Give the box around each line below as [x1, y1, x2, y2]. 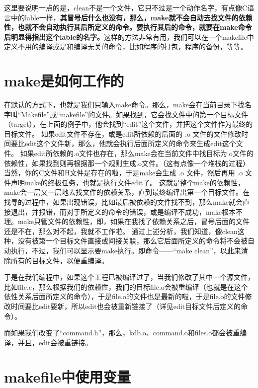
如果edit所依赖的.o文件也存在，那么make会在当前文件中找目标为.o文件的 [20, 148, 254, 158]
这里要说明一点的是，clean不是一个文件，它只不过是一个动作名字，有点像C [4, 2, 248, 12]
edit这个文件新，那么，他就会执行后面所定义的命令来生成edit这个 [24, 138, 236, 149]
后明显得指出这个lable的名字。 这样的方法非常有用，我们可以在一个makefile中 [4, 31, 254, 42]
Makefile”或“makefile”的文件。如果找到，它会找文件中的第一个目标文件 [21, 109, 249, 119]
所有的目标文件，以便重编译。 [10, 255, 108, 265]
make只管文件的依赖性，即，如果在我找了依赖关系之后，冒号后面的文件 [17, 216, 250, 227]
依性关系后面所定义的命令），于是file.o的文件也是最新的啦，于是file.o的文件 [4, 291, 245, 302]
